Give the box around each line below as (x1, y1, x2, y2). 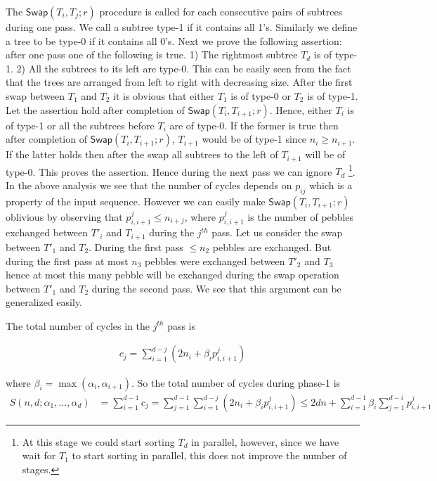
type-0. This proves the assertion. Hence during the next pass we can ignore (6, 164, 332, 179)
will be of (305, 147, 346, 162)
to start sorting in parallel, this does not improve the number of (72, 448, 347, 463)
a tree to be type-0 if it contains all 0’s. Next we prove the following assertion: (6, 33, 342, 48)
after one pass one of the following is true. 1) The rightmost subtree (6, 47, 298, 62)
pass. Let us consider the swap (211, 225, 343, 240)
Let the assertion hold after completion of (6, 102, 185, 117)
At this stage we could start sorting (22, 434, 175, 449)
